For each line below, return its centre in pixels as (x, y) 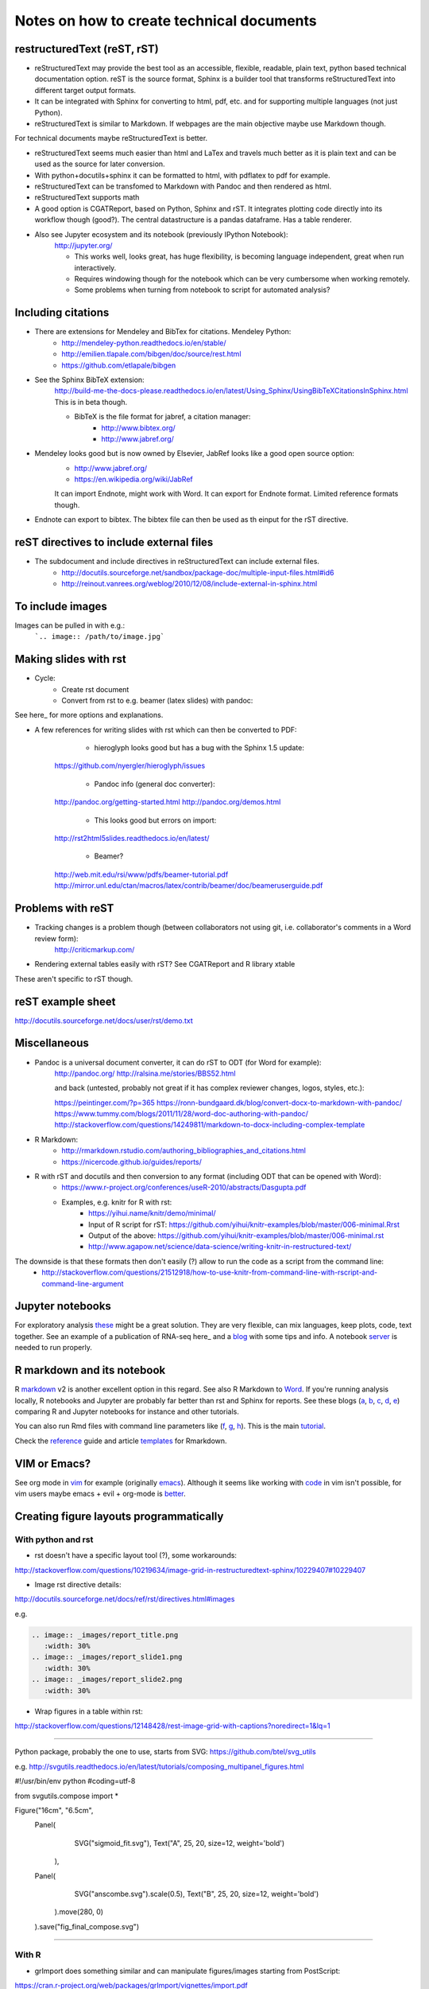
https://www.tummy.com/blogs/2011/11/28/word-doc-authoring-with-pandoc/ (182, 1114)
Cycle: (45, 678)
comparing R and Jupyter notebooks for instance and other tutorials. (127, 1411)
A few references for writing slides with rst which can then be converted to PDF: (166, 730)
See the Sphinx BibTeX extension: (89, 380)
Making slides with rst (70, 659)
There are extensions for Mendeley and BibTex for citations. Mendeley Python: (163, 332)
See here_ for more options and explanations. (89, 715)
